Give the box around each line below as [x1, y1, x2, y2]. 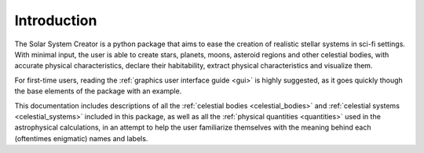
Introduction [14, 12, 97, 29]
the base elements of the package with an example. [14, 86, 182, 96]
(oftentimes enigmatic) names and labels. [14, 133, 148, 143]
